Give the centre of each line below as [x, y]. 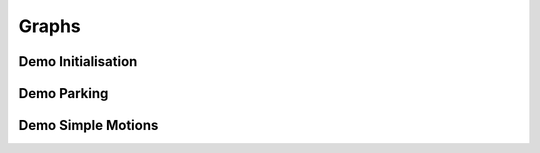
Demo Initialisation [78, 61]
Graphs [50, 26]
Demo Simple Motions [88, 125]
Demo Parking [63, 93]
